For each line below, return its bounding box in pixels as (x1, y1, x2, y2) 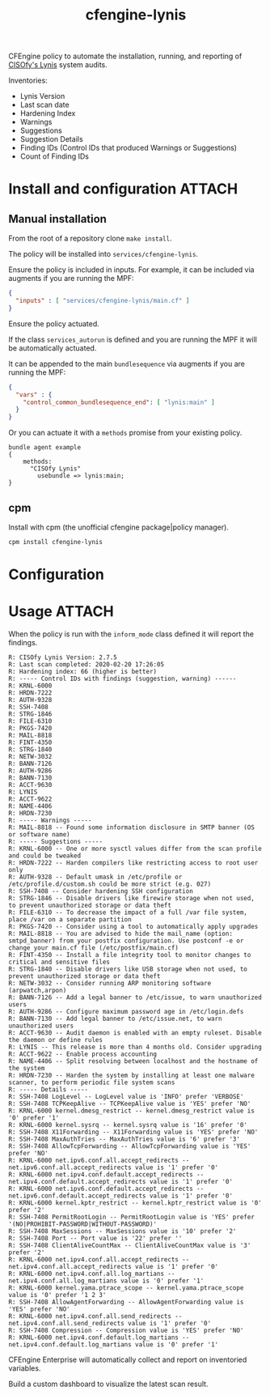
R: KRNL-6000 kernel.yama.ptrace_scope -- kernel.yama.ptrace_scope (8, 1284, 244, 1292)
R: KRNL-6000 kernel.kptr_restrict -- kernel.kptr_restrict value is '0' (8, 1199, 263, 1207)
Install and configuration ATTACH (8, 180, 238, 198)
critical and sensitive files (8, 958, 111, 966)
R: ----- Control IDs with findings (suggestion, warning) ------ (8, 674, 237, 683)
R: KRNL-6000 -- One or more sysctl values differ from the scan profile (8, 844, 263, 853)
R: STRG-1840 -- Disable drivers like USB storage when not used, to (8, 965, 248, 973)
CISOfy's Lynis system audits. (8, 60, 108, 70)
